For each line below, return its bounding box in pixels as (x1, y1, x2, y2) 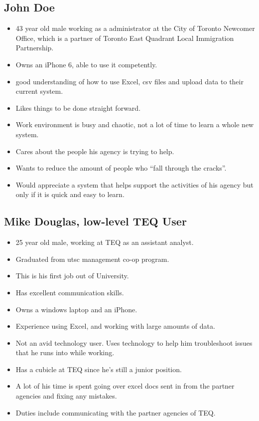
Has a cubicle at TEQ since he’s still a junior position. (15, 364, 182, 374)
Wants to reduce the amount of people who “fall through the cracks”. (15, 163, 227, 173)
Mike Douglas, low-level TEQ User (4, 213, 187, 229)
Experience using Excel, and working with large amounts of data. (15, 321, 215, 331)
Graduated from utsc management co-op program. (15, 253, 169, 264)
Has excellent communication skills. (15, 287, 124, 297)
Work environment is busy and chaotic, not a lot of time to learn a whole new (15, 119, 254, 130)
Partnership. (15, 42, 54, 53)
